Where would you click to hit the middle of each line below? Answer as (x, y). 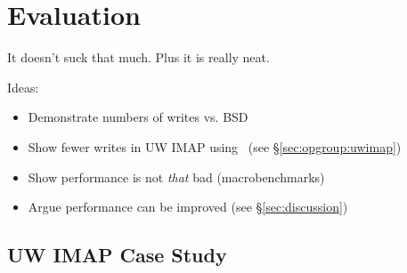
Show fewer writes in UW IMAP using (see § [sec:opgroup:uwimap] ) (215, 146)
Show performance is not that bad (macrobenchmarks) (176, 177)
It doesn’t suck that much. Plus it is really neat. (138, 57)
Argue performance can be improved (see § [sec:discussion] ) (188, 207)
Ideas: (23, 87)
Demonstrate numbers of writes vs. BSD (138, 117)
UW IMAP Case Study (117, 255)
